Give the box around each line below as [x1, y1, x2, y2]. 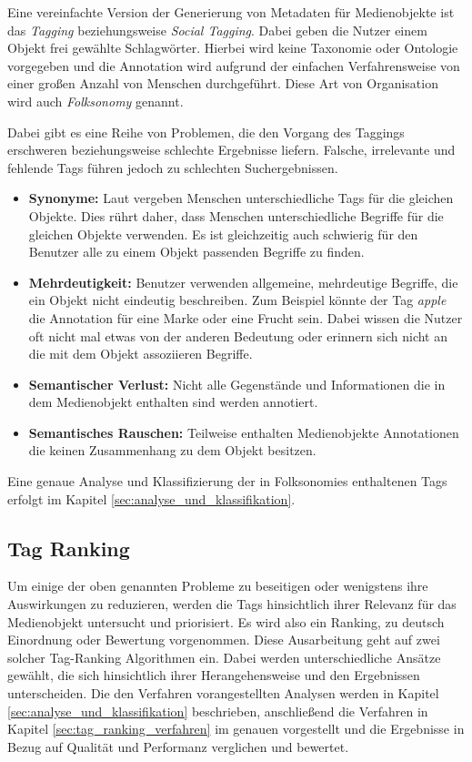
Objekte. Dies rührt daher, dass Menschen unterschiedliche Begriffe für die [28, 206, 444, 225]
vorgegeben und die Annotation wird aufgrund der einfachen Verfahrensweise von [7, 56, 460, 75]
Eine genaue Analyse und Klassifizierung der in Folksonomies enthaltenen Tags [7, 472, 447, 491]
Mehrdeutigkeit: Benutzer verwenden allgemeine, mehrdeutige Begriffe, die [28, 272, 458, 291]
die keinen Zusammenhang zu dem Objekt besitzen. [28, 441, 316, 460]
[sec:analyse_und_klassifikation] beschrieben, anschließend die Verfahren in [7, 701, 428, 720]
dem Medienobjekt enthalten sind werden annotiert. [28, 392, 318, 411]
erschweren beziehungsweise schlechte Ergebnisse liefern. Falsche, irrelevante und [7, 140, 456, 159]
